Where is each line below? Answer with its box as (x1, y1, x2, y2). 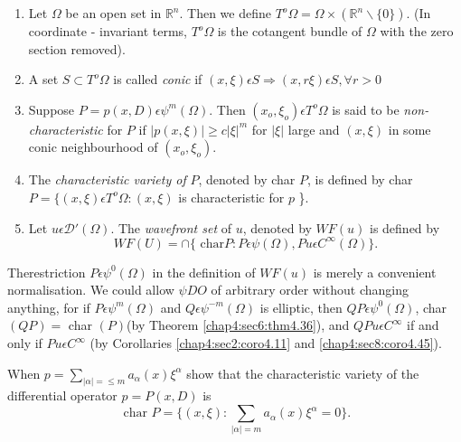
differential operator (7, 386, 118, 405)
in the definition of (152, 262, 256, 281)
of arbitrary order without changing (211, 280, 409, 299)
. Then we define (179, 4, 271, 22)
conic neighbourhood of (28, 137, 158, 156)
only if (7, 334, 42, 353)
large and (287, 119, 340, 138)
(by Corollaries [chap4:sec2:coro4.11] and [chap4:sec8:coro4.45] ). (89, 334, 442, 353)
